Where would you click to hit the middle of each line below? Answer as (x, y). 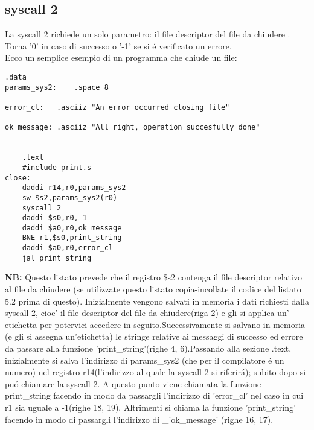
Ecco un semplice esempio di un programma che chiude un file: (121, 58)
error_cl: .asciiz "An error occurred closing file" (117, 107)
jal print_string (57, 258)
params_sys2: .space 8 (57, 87)
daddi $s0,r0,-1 (55, 218)
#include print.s (57, 167)
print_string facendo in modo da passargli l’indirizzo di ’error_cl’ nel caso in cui (154, 395)
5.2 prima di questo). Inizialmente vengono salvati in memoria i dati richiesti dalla (157, 301)
